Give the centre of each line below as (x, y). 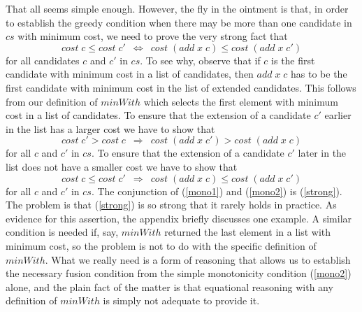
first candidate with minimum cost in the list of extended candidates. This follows (181, 87)
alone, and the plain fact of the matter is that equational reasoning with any (169, 286)
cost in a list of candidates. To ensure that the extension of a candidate (158, 115)
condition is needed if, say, (62, 232)
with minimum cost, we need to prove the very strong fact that (153, 36)
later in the (322, 153)
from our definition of (52, 101)
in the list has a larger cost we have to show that (110, 128)
